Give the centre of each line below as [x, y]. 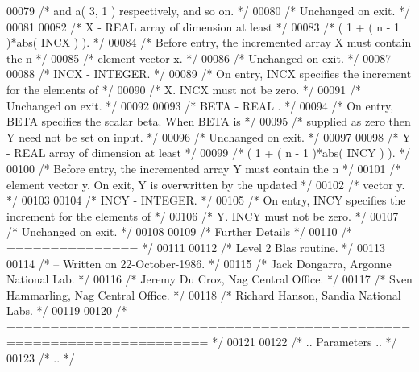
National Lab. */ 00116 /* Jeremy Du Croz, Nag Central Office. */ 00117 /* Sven [209, 279]
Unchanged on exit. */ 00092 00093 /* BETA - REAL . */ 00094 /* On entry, [200, 105]
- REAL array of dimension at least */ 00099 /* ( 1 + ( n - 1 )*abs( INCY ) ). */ [209, 153]
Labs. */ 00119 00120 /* [67, 310]
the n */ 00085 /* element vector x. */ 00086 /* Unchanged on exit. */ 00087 [199, 58]
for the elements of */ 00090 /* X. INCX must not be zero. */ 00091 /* [184, 89]
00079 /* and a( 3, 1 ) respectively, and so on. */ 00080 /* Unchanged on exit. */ [209, 10]
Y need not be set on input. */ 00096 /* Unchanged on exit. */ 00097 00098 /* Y [209, 136]
